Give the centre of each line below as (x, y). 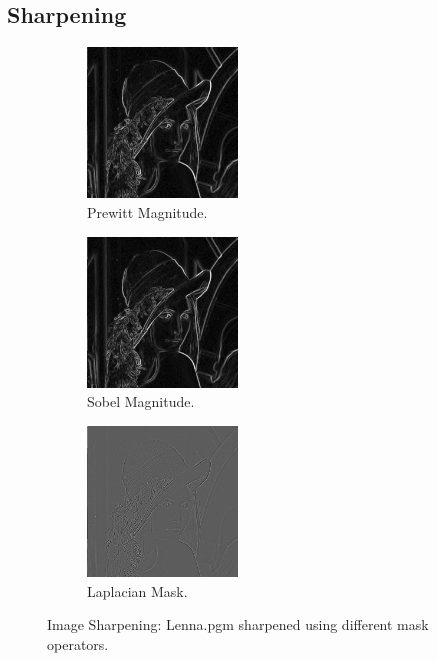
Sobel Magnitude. (141, 401)
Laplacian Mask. (137, 590)
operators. (78, 643)
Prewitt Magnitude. (147, 211)
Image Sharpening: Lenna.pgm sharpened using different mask (238, 624)
